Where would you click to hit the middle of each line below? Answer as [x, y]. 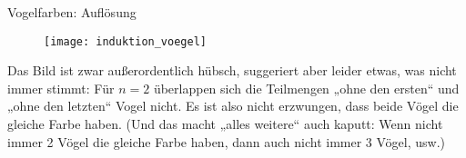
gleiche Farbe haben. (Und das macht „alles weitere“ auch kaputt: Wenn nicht [225, 124]
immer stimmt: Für [61, 88]
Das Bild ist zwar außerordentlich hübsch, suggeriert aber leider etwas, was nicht [232, 70]
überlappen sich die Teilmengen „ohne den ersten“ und [306, 88]
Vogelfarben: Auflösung [72, 12]
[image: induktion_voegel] [125, 41]
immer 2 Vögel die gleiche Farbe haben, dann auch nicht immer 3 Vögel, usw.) [227, 141]
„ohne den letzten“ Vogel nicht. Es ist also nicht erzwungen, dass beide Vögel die [233, 106]
